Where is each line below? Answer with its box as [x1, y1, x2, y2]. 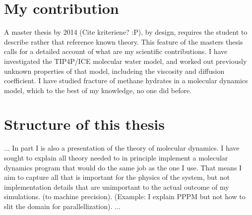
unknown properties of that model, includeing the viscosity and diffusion [4, 65, 225, 76]
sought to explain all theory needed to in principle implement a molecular [4, 153, 228, 162]
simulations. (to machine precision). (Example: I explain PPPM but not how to [4, 191, 246, 202]
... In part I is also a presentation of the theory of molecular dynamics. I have [4, 143, 240, 153]
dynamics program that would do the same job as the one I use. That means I [4, 162, 242, 172]
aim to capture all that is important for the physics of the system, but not [4, 172, 230, 182]
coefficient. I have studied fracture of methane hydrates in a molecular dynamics [4, 75, 248, 86]
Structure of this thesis [4, 114, 165, 134]
